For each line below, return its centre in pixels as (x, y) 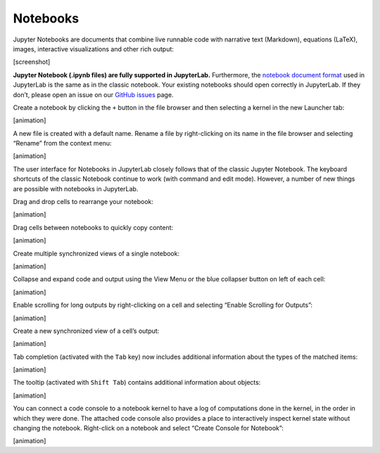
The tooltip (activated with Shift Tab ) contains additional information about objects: (137, 383)
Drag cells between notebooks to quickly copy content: (93, 227)
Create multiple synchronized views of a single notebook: (96, 253)
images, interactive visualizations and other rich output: (93, 49)
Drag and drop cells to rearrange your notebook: (83, 202)
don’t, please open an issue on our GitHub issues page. (93, 94)
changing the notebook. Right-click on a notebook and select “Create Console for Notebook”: (148, 428)
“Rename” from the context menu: (62, 143)
